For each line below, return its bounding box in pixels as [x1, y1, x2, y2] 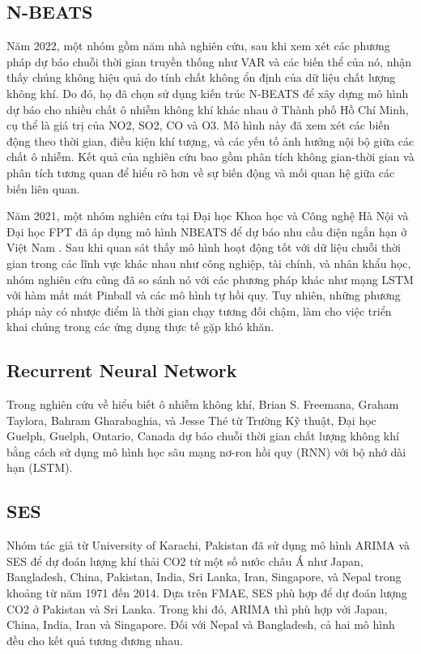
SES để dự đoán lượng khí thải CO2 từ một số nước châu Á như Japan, [6, 552, 364, 569]
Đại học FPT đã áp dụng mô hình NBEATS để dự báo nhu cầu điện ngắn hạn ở [6, 223, 407, 240]
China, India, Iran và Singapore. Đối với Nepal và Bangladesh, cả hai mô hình [6, 616, 395, 633]
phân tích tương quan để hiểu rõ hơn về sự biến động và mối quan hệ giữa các [6, 163, 395, 180]
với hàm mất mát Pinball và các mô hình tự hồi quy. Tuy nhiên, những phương [6, 287, 401, 304]
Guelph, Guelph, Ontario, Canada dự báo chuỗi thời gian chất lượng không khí [6, 427, 399, 444]
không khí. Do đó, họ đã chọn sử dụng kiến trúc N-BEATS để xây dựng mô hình [6, 84, 409, 101]
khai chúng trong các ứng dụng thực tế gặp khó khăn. [6, 318, 274, 335]
